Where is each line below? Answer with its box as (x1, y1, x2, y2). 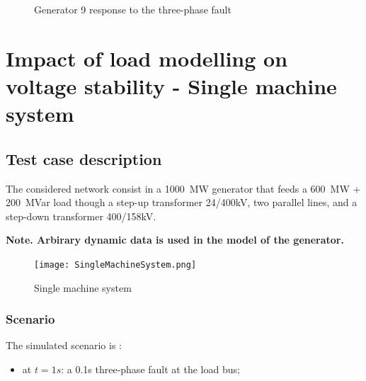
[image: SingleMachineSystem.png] (34, 259, 197, 270)
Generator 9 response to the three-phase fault (34, 2, 231, 16)
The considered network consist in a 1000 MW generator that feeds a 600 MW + (6, 181, 361, 195)
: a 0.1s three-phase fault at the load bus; (61, 361, 240, 376)
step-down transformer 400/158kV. (6, 208, 156, 223)
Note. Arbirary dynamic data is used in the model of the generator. (6, 232, 344, 247)
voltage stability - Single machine (6, 71, 337, 100)
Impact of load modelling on (6, 43, 288, 72)
